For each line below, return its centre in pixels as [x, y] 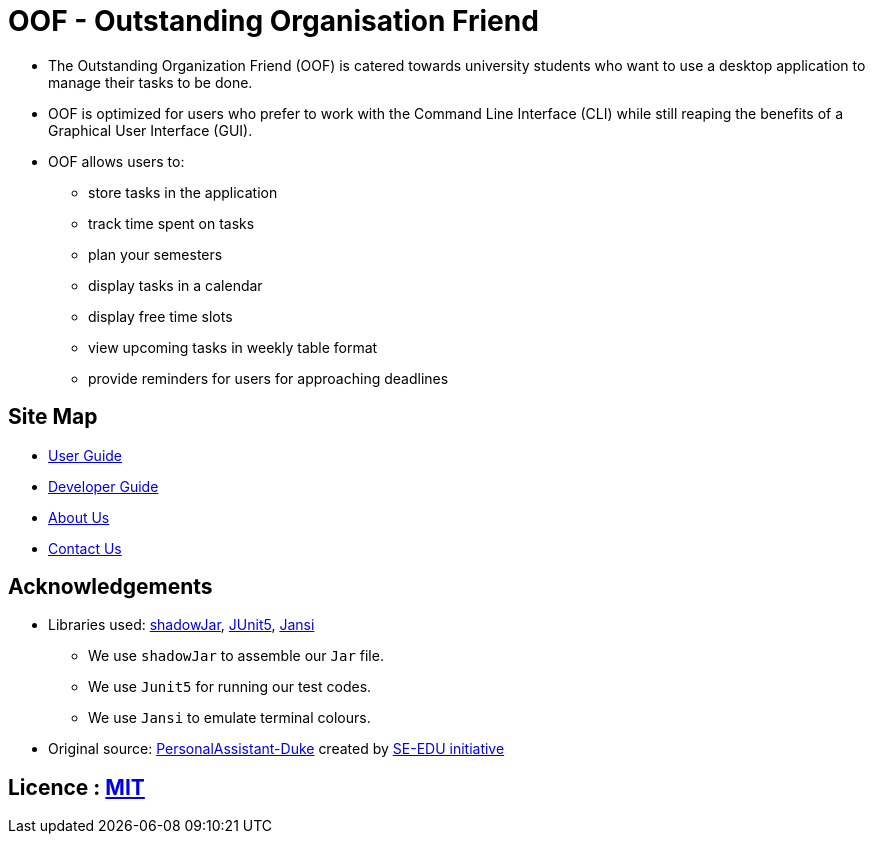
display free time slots [160, 316]
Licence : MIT [76, 787]
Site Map [53, 417]
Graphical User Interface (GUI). [150, 130]
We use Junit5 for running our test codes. [230, 687]
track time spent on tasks [171, 223]
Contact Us [85, 548]
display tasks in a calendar [175, 285]
